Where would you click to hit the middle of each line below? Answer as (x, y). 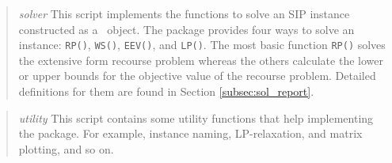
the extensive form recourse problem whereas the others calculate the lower (201, 60)
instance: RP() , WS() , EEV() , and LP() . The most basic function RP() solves (202, 45)
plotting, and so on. (66, 148)
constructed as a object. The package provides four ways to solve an (186, 29)
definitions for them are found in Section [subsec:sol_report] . (166, 91)
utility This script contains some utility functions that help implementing (196, 118)
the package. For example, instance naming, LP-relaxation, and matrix (190, 133)
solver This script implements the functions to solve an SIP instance (184, 13)
